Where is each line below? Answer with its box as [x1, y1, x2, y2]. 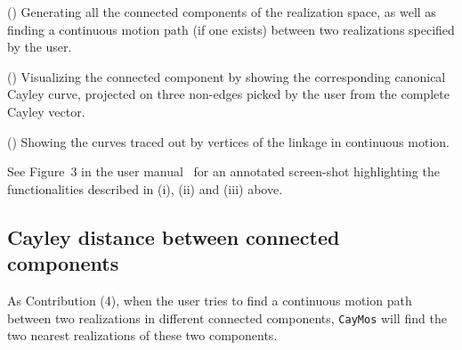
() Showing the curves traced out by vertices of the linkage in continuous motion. [7, 132, 450, 151]
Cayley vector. [7, 102, 85, 120]
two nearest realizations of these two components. [7, 326, 278, 345]
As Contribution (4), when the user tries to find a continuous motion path [7, 290, 412, 309]
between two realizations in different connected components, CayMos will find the [7, 308, 447, 327]
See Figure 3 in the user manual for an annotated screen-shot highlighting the [7, 162, 440, 181]
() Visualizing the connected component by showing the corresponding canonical [7, 67, 446, 85]
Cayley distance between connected [7, 223, 340, 250]
